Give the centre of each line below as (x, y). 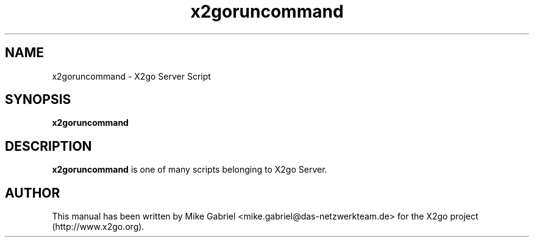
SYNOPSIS (38, 100)
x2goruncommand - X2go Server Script (131, 76)
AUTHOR (33, 193)
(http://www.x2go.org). (98, 227)
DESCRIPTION (48, 146)
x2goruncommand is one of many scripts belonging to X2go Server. (190, 170)
